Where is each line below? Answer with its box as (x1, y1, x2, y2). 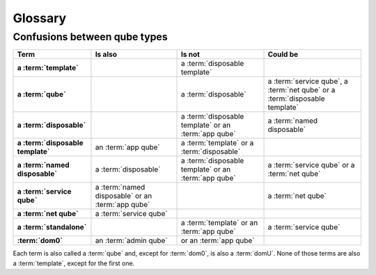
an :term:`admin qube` (95, 236, 169, 246)
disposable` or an (95, 191, 152, 201)
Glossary (13, 10, 67, 26)
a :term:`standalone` (17, 222, 87, 232)
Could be (267, 49, 299, 59)
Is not (180, 49, 200, 59)
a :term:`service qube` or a (267, 160, 355, 170)
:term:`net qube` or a (267, 85, 336, 95)
